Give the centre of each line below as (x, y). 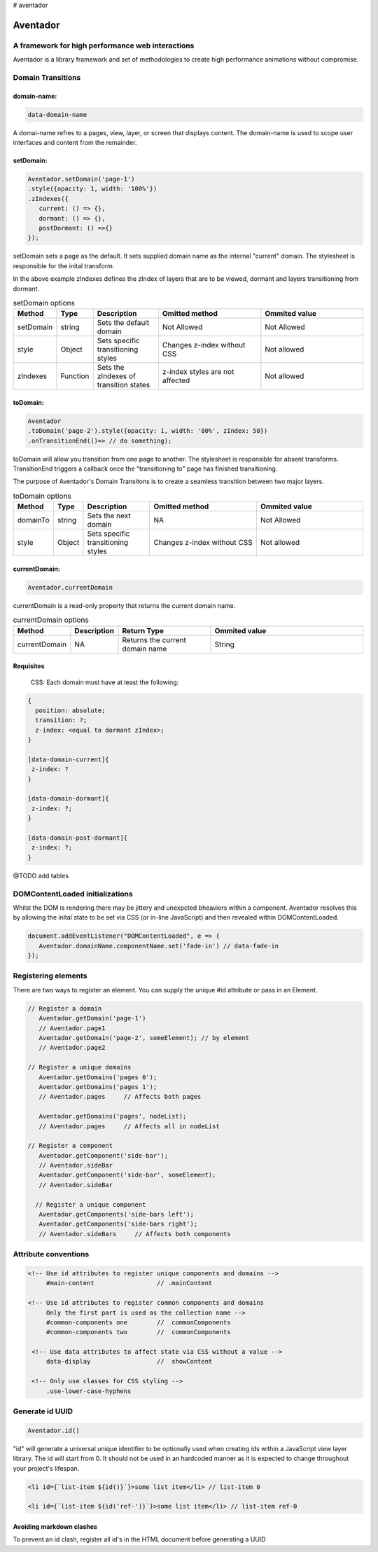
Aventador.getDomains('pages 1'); (98, 1087)
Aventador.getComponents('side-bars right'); (118, 1224)
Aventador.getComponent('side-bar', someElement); (127, 1175)
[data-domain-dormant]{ (69, 799)
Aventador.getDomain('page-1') (92, 1018)
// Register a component (70, 1146)
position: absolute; (70, 710)
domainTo (34, 520)
